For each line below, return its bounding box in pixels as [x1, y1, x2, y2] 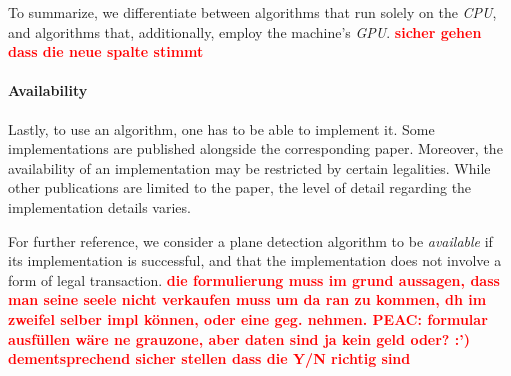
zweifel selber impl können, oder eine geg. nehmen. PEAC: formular [8, 308, 488, 329]
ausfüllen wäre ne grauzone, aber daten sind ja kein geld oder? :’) [8, 328, 470, 349]
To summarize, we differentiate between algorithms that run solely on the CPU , [8, 2, 497, 22]
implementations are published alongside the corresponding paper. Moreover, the [8, 138, 503, 159]
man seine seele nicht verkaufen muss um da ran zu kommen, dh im [8, 289, 487, 310]
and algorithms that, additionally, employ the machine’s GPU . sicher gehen [8, 21, 482, 42]
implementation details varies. [8, 196, 191, 217]
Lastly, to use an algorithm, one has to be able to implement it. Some [8, 118, 435, 139]
